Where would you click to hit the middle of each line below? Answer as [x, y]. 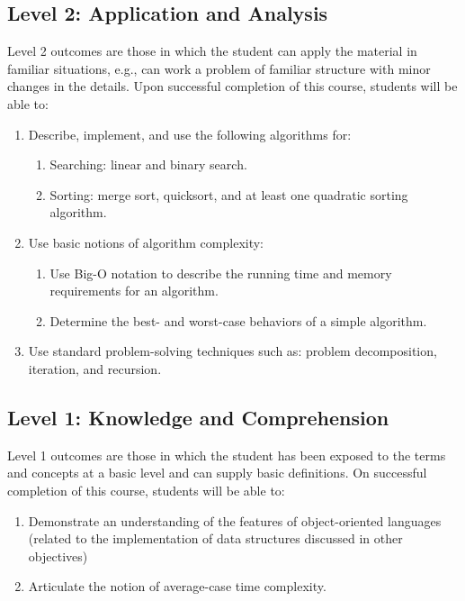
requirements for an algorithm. [134, 291]
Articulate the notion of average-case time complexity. [177, 586]
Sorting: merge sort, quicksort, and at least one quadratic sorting [229, 194]
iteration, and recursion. [95, 368]
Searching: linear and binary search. [148, 164]
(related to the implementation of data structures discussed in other [215, 538]
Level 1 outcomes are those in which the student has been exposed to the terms [227, 455]
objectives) [58, 555]
